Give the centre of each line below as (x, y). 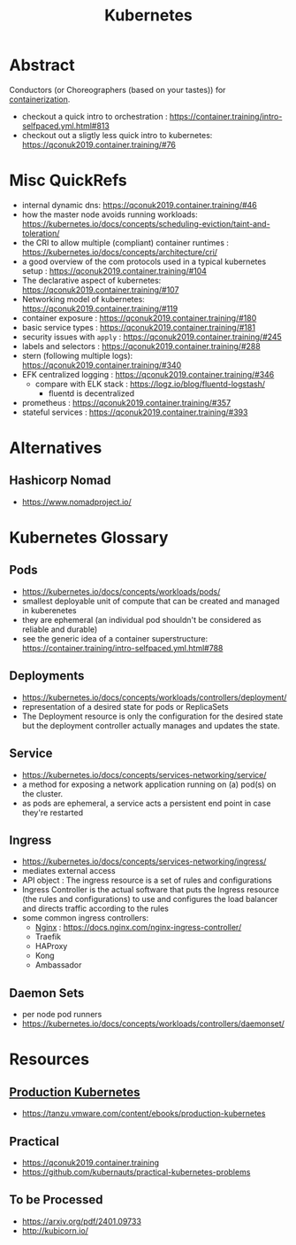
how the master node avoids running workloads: (110, 214)
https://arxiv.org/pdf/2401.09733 (81, 1221)
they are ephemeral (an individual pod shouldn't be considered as (142, 619)
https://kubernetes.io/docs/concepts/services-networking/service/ (144, 774)
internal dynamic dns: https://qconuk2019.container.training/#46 (140, 205)
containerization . (40, 99)
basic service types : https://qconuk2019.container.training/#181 (139, 327)
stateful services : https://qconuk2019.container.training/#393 (135, 412)
